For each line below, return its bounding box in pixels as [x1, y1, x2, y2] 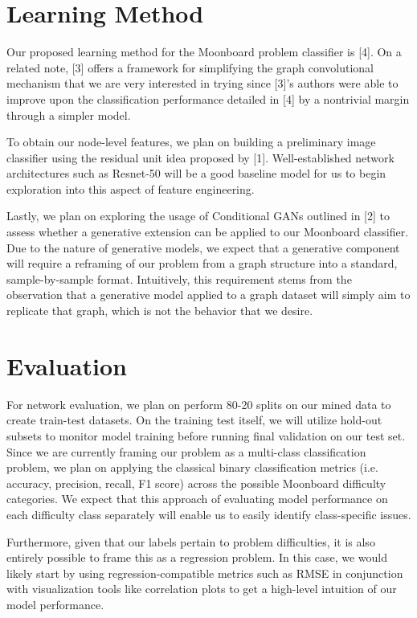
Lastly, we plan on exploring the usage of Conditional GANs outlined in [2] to [6, 207, 390, 224]
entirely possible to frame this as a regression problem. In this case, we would [6, 549, 388, 566]
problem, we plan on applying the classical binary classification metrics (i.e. [6, 459, 378, 476]
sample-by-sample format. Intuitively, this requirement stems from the [6, 270, 352, 287]
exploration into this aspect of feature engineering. [6, 180, 255, 197]
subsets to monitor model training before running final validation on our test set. [6, 427, 406, 444]
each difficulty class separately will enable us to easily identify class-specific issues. [6, 505, 411, 522]
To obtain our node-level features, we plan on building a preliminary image [6, 133, 376, 150]
